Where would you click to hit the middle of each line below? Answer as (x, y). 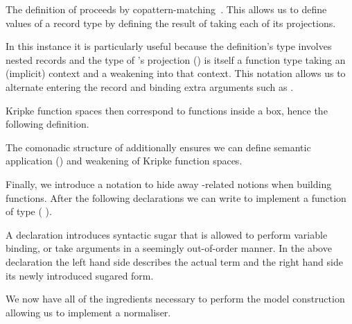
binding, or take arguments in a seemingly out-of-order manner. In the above (169, 248)
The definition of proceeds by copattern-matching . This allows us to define (166, 9)
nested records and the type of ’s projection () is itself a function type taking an (176, 59)
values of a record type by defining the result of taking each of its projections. (171, 23)
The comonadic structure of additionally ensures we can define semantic (158, 147)
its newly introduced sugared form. (80, 275)
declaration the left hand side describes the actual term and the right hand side (174, 261)
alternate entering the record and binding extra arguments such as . (150, 86)
